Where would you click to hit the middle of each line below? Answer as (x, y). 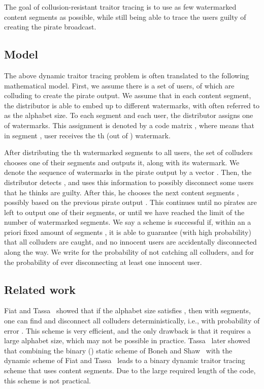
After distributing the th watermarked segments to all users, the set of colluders (128, 152)
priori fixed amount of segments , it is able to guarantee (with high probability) (128, 232)
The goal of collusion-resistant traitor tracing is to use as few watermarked (120, 7)
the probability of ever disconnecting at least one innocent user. (103, 262)
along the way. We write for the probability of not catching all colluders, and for (129, 252)
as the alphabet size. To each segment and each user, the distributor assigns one (129, 115)
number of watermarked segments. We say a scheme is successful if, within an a (128, 222)
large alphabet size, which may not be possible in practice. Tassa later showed (127, 340)
